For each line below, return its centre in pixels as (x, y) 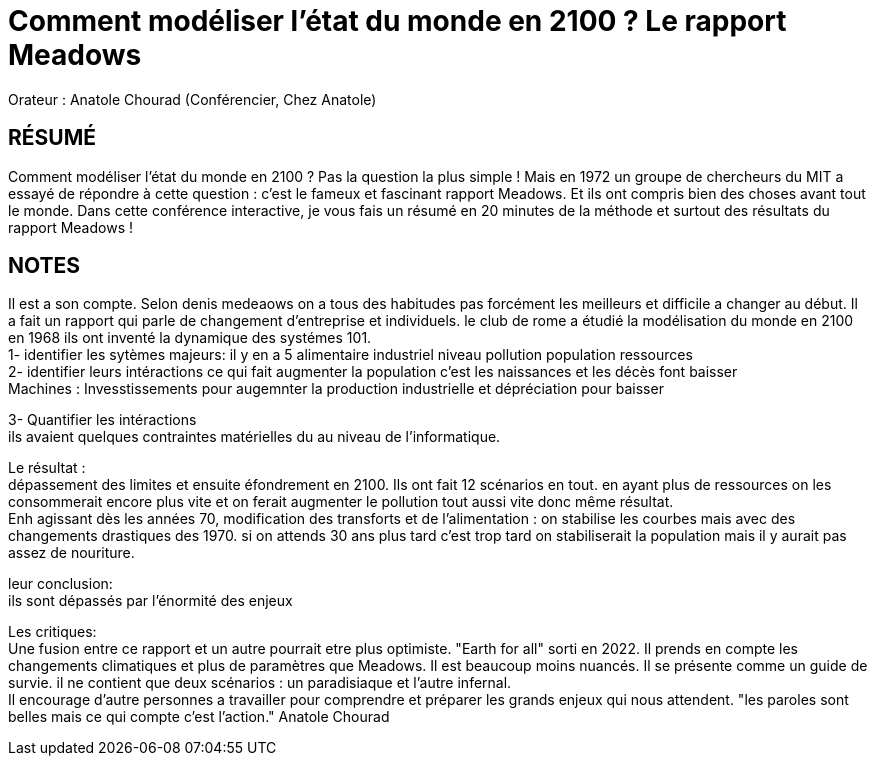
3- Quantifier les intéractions (102, 420)
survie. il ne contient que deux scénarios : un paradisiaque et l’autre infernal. (260, 683)
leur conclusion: (60, 584)
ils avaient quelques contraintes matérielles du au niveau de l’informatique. (254, 437)
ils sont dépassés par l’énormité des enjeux (150, 601)
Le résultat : (47, 468)
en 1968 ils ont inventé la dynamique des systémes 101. (190, 338)
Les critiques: (52, 632)
